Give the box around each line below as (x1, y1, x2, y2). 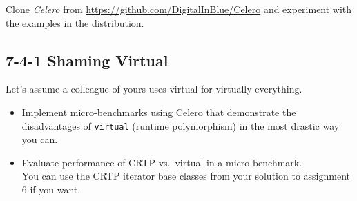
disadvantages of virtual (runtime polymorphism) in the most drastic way (21, 118, 340, 133)
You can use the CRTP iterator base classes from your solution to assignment (21, 169, 350, 183)
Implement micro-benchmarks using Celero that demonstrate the (21, 104, 296, 119)
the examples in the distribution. (6, 15, 144, 30)
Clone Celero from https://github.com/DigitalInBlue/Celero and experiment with (6, 2, 352, 16)
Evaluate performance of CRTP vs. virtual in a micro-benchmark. (21, 155, 302, 169)
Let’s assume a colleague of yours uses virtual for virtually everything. (6, 82, 302, 96)
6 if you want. (21, 182, 81, 197)
